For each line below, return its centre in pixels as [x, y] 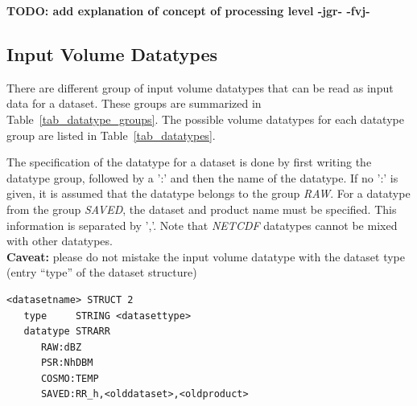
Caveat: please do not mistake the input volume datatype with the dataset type [206, 256]
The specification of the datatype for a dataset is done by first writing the [189, 162]
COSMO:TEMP [70, 378]
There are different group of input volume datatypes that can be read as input [200, 87]
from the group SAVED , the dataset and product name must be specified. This [202, 209]
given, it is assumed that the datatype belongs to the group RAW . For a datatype [208, 193]
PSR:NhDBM [67, 363]
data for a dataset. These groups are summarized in [134, 103]
